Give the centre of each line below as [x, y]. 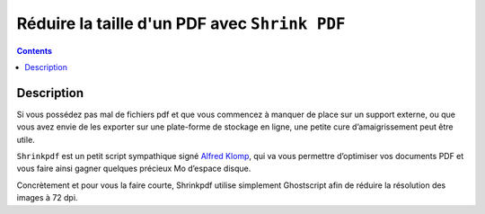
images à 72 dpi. [47, 198]
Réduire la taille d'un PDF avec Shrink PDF [181, 23]
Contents [35, 50]
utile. [26, 139]
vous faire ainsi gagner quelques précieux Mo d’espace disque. [134, 169]
